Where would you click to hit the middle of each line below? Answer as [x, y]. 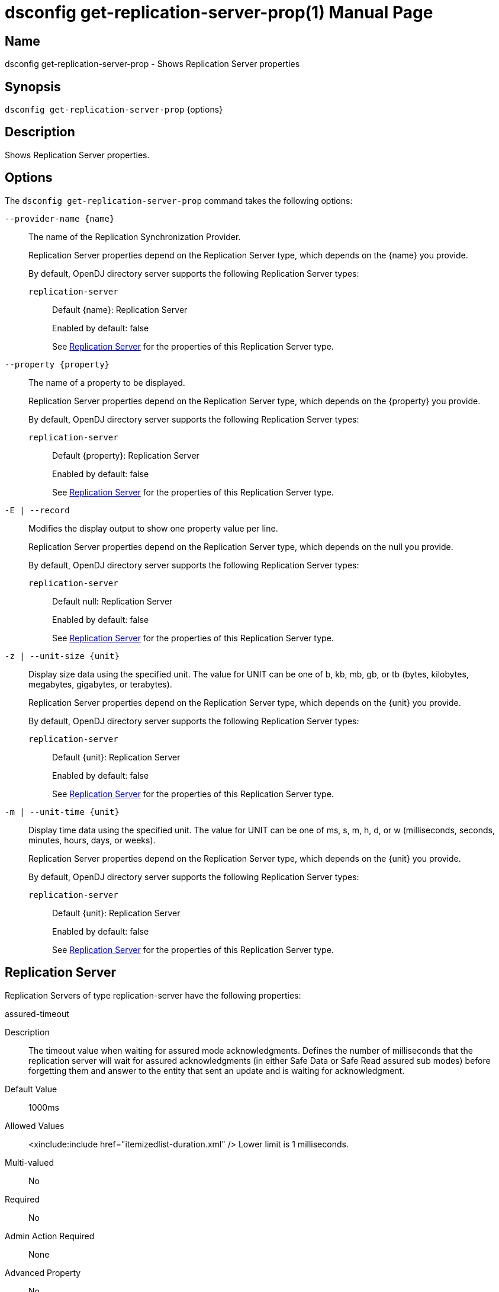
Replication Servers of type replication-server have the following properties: [153, 995]
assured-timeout [37, 1013]
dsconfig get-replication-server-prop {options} [114, 110]
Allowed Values [35, 1125]
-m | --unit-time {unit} [62, 812]
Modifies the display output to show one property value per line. [153, 528]
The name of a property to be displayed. [107, 382]
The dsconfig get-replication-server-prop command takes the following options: [179, 200]
